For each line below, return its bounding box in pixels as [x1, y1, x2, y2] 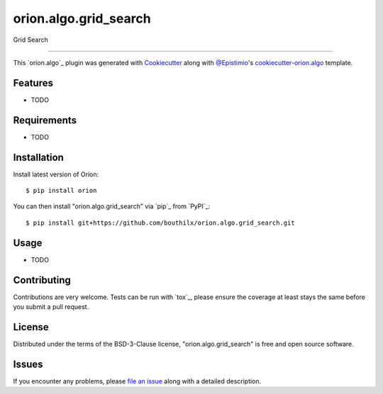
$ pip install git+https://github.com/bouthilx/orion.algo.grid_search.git [26, 218, 295, 227]
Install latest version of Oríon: [13, 170, 99, 179]
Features [13, 77, 53, 89]
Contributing [13, 274, 71, 286]
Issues [13, 358, 43, 370]
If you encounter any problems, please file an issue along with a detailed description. [13, 376, 262, 385]
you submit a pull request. [13, 303, 89, 311]
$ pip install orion [26, 186, 97, 195]
